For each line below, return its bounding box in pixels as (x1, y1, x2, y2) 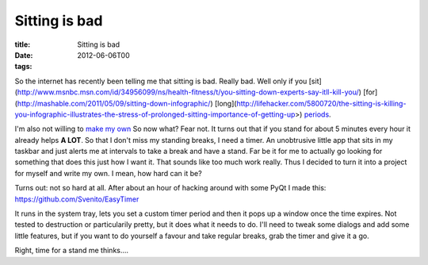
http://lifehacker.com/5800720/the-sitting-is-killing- (236, 98, 407, 108)
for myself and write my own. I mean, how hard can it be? (14, 168, 202, 178)
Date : (14, 50, 33, 60)
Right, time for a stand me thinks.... (14, 246, 129, 255)
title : (14, 40, 31, 49)
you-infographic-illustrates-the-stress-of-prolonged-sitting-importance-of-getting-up (14, 109, 296, 119)
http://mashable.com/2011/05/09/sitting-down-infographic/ (17, 98, 211, 108)
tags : (14, 62, 32, 71)
